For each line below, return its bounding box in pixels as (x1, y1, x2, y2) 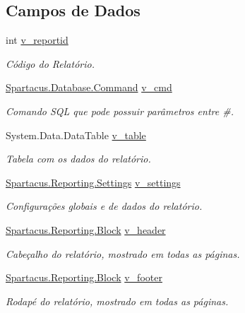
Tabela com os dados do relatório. (6, 151, 151, 166)
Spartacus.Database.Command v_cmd (6, 80, 172, 95)
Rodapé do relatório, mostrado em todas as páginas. (6, 293, 229, 308)
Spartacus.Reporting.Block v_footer (6, 270, 162, 285)
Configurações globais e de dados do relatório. (6, 199, 203, 213)
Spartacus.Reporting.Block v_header (6, 222, 166, 237)
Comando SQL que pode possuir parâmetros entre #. (6, 103, 234, 118)
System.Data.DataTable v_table (6, 127, 146, 142)
